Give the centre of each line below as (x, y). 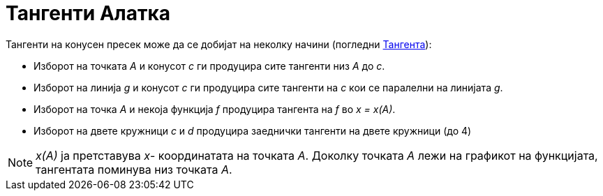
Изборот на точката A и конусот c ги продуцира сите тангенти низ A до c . (209, 66)
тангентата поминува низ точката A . (134, 169)
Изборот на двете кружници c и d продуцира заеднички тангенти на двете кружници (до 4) (253, 130)
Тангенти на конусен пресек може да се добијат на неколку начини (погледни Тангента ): (219, 44)
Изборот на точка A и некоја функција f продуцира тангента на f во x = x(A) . (215, 109)
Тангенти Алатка (88, 13)
